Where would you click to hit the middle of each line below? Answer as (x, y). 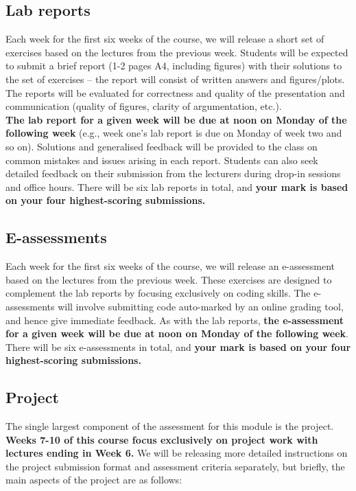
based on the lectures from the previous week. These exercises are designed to (169, 279)
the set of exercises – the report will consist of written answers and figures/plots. (175, 79)
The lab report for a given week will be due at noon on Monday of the (176, 119)
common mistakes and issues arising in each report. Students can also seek (162, 160)
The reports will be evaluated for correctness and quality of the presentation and (175, 92)
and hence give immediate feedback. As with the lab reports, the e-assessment (175, 320)
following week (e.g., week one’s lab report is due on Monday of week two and (174, 133)
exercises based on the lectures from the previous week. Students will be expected (177, 52)
